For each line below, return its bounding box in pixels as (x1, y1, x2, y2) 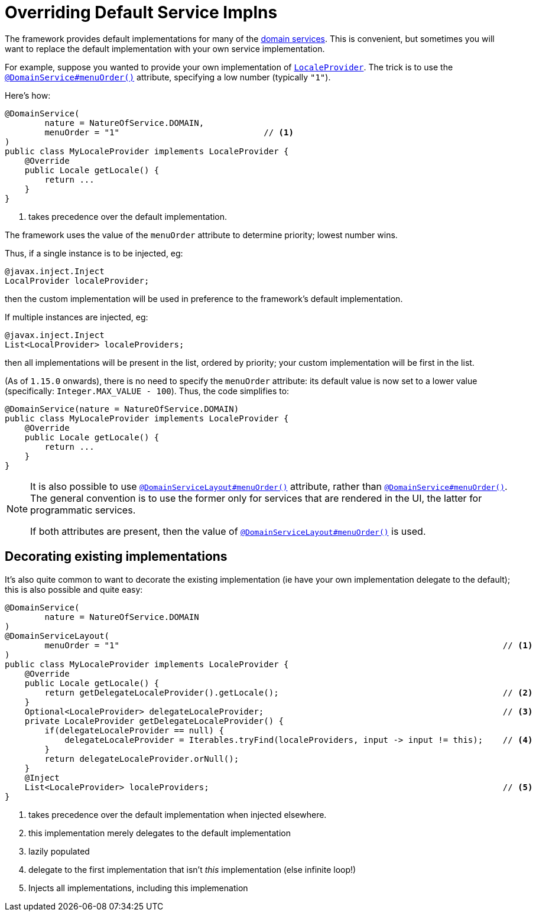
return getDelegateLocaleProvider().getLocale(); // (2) (44, 687, 533, 697)
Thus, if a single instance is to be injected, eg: (5, 248, 183, 258)
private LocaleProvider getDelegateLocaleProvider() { (24, 716, 284, 726)
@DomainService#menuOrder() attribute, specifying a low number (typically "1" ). (5, 72, 331, 82)
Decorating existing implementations (5, 549, 228, 564)
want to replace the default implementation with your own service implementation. (5, 43, 325, 54)
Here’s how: (5, 90, 51, 100)
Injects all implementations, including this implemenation (28, 882, 248, 893)
